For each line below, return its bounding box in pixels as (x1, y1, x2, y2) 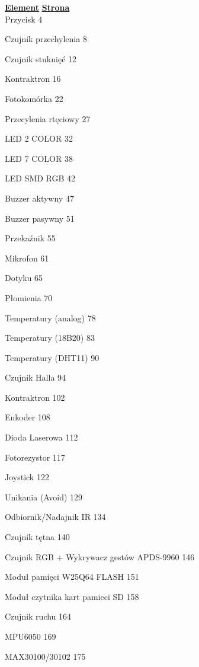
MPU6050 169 (5, 630, 56, 642)
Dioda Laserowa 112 (5, 431, 78, 443)
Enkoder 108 (5, 411, 50, 423)
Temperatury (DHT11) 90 (5, 351, 99, 363)
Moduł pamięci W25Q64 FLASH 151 (5, 570, 139, 583)
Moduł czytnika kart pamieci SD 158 (5, 590, 139, 602)
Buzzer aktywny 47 (5, 192, 74, 204)
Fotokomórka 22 (5, 92, 63, 104)
